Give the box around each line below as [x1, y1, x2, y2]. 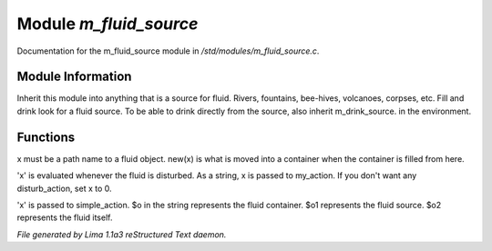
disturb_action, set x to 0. [16, 183, 113, 194]
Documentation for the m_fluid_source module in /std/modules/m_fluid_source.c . [16, 45, 320, 56]
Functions [16, 129, 76, 145]
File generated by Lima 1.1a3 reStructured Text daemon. [16, 228, 227, 240]
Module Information [16, 69, 132, 85]
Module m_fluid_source [16, 14, 199, 34]
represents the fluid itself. [16, 212, 113, 223]
